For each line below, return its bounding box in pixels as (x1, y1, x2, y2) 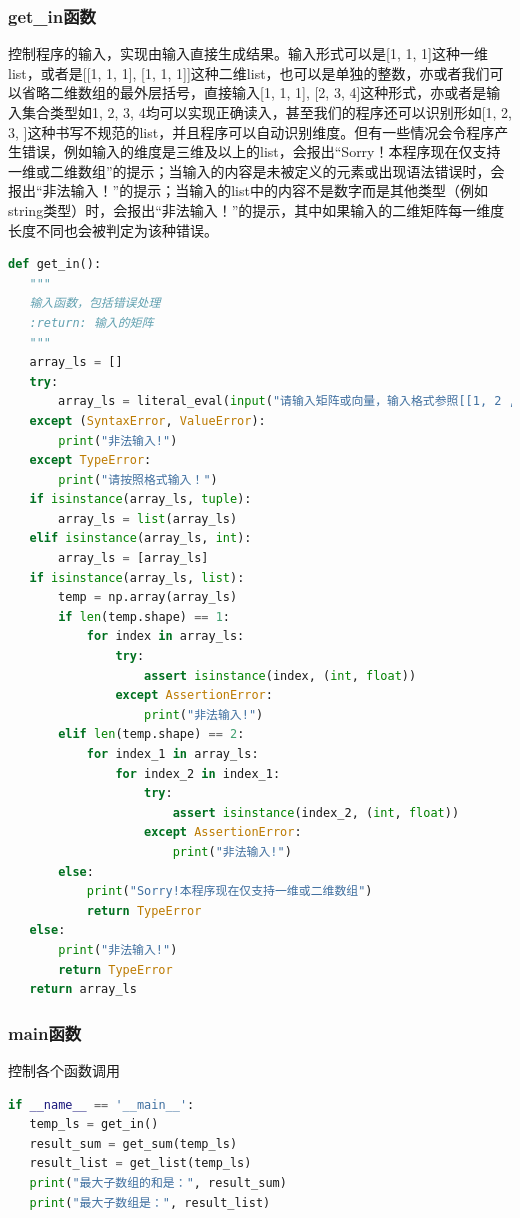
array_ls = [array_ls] (58, 551, 209, 566)
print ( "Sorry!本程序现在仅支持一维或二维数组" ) (86, 884, 373, 899)
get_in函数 (8, 3, 96, 28)
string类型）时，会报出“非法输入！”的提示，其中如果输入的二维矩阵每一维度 (8, 199, 505, 220)
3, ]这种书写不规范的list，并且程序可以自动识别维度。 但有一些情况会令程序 (8, 121, 495, 142)
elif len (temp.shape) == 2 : (58, 727, 245, 742)
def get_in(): (8, 257, 102, 272)
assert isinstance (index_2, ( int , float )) (172, 805, 460, 820)
